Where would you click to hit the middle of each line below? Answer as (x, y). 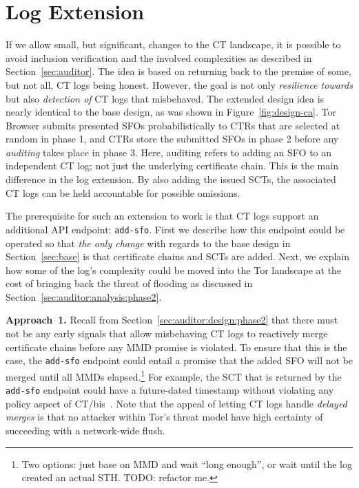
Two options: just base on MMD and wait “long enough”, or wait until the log (187, 464)
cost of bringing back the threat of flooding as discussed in (129, 283)
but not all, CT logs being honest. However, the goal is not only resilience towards (179, 84)
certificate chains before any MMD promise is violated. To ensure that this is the (176, 347)
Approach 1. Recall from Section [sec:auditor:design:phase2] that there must (172, 320)
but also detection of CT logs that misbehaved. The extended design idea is (165, 98)
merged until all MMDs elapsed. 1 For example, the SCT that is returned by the (174, 375)
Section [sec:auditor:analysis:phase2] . (84, 296)
